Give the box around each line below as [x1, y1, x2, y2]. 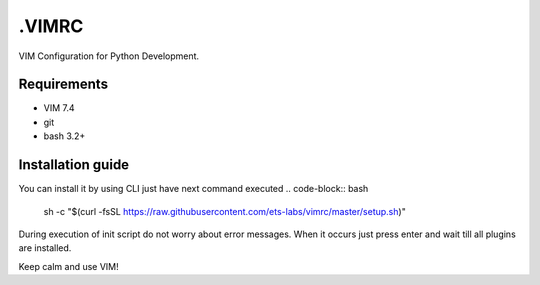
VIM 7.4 [43, 102, 75, 114]
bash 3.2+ [43, 130, 86, 142]
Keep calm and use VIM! [18, 260, 119, 272]
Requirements [18, 76, 109, 93]
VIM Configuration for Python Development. [18, 50, 200, 62]
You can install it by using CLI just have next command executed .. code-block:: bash [18, 183, 369, 195]
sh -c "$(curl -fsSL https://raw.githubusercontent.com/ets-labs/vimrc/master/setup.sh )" [43, 205, 407, 217]
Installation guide [18, 156, 130, 174]
